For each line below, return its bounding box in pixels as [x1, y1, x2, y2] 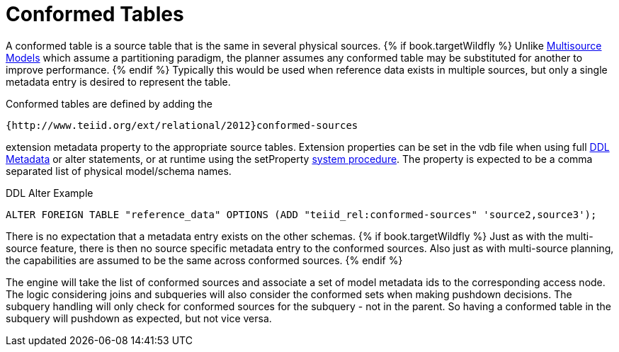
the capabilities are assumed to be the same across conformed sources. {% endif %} [6, 254, 403, 266]
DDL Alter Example [6, 186, 93, 199]
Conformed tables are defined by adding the [6, 97, 213, 110]
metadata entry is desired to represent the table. [6, 75, 231, 88]
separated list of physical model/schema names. [6, 164, 232, 177]
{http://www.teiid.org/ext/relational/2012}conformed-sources [6, 119, 358, 131]
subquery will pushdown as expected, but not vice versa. [6, 312, 272, 324]
